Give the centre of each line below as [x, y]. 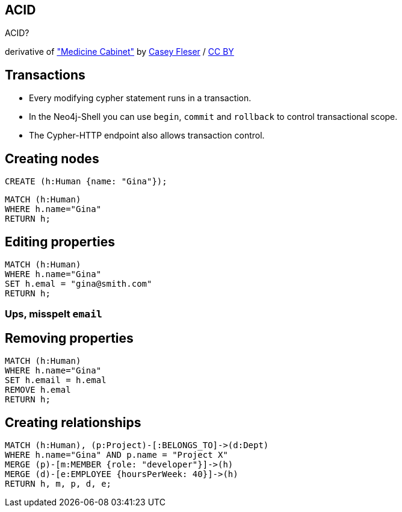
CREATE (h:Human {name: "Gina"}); [86, 182]
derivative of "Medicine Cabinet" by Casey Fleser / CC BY [119, 52]
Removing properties [69, 338]
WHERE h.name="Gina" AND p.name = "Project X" [116, 455]
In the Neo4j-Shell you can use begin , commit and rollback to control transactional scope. [213, 117]
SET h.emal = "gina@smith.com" [79, 283]
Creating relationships [73, 422]
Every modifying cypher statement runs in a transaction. [140, 98]
